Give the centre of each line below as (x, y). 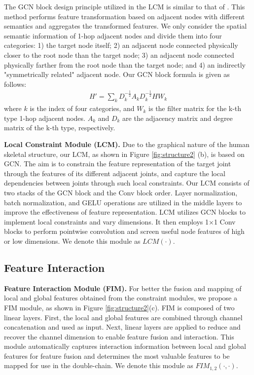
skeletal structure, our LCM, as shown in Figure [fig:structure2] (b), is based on (124, 154)
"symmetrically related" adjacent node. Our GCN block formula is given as (117, 74)
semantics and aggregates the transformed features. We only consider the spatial (126, 26)
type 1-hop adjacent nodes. (45, 118)
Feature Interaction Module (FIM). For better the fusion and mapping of (123, 288)
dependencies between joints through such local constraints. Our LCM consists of (127, 183)
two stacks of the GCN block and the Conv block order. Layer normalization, (121, 192)
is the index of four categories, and (82, 108)
